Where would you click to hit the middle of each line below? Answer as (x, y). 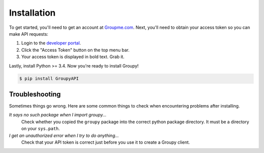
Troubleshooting (35, 94)
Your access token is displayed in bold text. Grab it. (73, 57)
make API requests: (29, 34)
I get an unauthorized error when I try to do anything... (64, 135)
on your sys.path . (41, 129)
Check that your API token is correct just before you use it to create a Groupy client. (106, 142)
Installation (32, 13)
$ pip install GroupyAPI (49, 79)
